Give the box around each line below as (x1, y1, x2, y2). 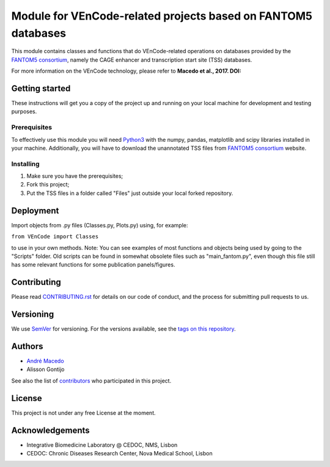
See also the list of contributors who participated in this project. (11, 377, 172, 384)
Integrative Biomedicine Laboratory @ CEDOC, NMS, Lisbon (26, 441, 178, 449)
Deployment (11, 205, 59, 216)
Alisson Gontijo (26, 366, 65, 373)
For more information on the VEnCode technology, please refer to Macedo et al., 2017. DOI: (11, 67, 241, 75)
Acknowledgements (11, 425, 90, 435)
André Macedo (26, 358, 64, 365)
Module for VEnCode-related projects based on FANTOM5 (11, 9, 313, 23)
